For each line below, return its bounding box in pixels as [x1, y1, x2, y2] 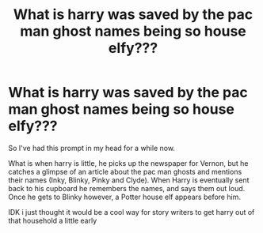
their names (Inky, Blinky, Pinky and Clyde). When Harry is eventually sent [8, 175, 250, 185]
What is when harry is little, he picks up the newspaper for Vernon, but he [8, 158, 249, 167]
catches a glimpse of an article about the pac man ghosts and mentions [8, 167, 242, 176]
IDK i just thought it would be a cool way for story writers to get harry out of [8, 207, 255, 216]
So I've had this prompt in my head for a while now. [8, 143, 176, 152]
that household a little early [8, 216, 97, 225]
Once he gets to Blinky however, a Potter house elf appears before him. [8, 192, 242, 201]
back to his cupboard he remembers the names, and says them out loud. [8, 183, 246, 193]
